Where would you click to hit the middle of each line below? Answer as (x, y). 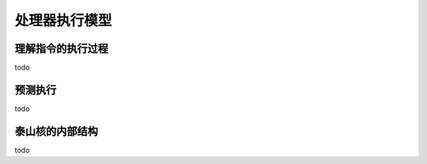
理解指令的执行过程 (61, 48)
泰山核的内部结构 (56, 131)
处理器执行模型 (63, 20)
